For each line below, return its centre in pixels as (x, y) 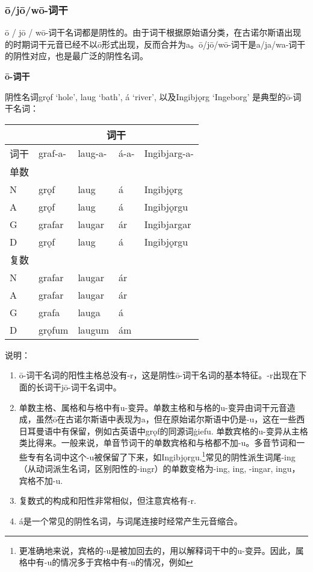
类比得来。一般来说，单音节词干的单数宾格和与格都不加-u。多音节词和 (158, 443)
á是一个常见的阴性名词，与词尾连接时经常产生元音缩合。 (131, 520)
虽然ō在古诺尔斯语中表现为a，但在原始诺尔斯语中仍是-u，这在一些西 (170, 419)
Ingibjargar (168, 224)
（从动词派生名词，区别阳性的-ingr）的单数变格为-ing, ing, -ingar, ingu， (160, 469)
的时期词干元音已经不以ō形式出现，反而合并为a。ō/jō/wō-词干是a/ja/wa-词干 (155, 44)
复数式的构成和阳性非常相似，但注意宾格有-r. (107, 500)
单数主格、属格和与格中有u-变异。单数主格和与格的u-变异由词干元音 (153, 407)
